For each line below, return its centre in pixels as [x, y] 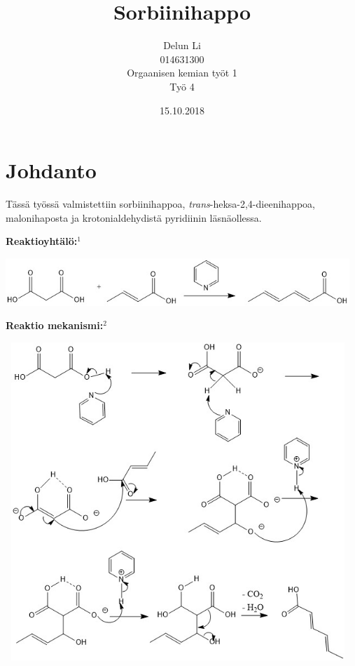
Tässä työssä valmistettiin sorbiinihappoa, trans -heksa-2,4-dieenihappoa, [160, 204]
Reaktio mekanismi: [55, 325]
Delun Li [182, 45]
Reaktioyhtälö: [42, 241]
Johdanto [51, 170]
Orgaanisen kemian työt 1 [182, 73]
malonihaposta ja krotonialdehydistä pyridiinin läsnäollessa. [134, 217]
